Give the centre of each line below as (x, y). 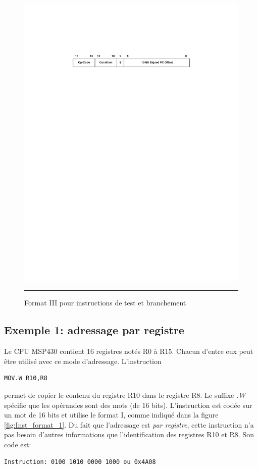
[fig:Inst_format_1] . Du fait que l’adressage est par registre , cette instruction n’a (129, 424)
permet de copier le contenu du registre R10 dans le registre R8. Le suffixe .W (125, 395)
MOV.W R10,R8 (26, 378)
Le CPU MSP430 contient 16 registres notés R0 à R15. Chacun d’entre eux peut (129, 351)
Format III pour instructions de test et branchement (105, 303)
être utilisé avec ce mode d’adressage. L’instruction (83, 361)
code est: (18, 445)
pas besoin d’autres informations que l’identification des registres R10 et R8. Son (129, 434)
